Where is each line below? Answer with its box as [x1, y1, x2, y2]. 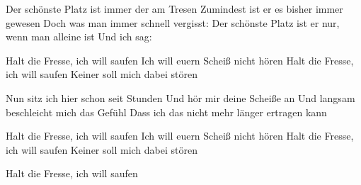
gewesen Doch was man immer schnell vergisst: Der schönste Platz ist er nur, [6, 15, 340, 30]
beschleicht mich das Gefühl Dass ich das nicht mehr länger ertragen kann [6, 104, 327, 119]
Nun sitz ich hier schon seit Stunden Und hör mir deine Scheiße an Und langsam [6, 90, 355, 105]
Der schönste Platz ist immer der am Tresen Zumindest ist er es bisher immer [6, 1, 343, 16]
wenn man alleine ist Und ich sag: [6, 29, 152, 44]
